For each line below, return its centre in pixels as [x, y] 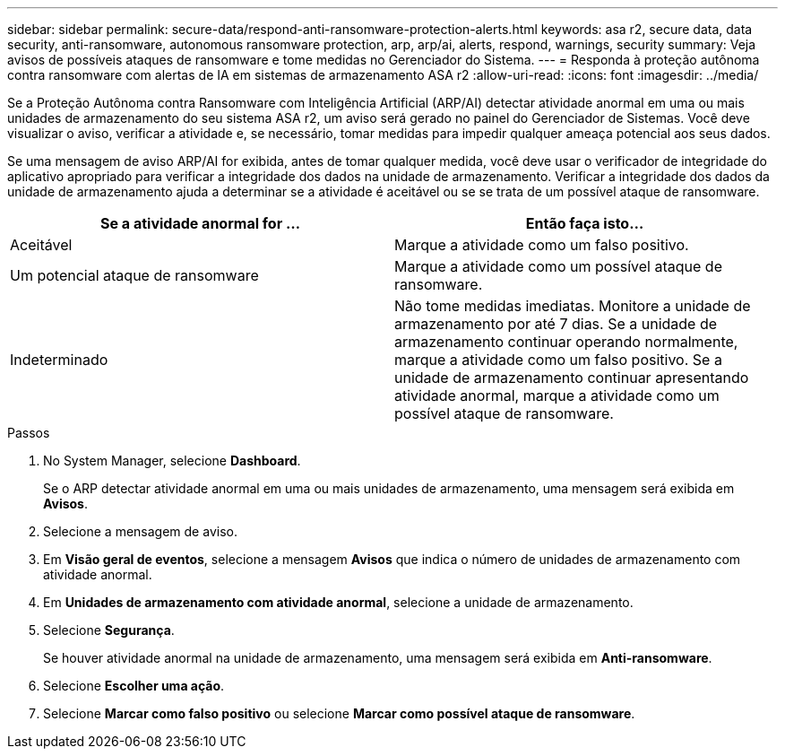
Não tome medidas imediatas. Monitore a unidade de [573, 306]
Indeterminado [59, 360]
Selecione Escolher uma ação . [134, 686]
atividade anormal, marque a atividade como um [557, 395]
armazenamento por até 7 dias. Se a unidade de [556, 324]
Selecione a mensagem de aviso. [140, 531]
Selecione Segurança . [109, 630]
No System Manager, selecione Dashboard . [172, 461]
